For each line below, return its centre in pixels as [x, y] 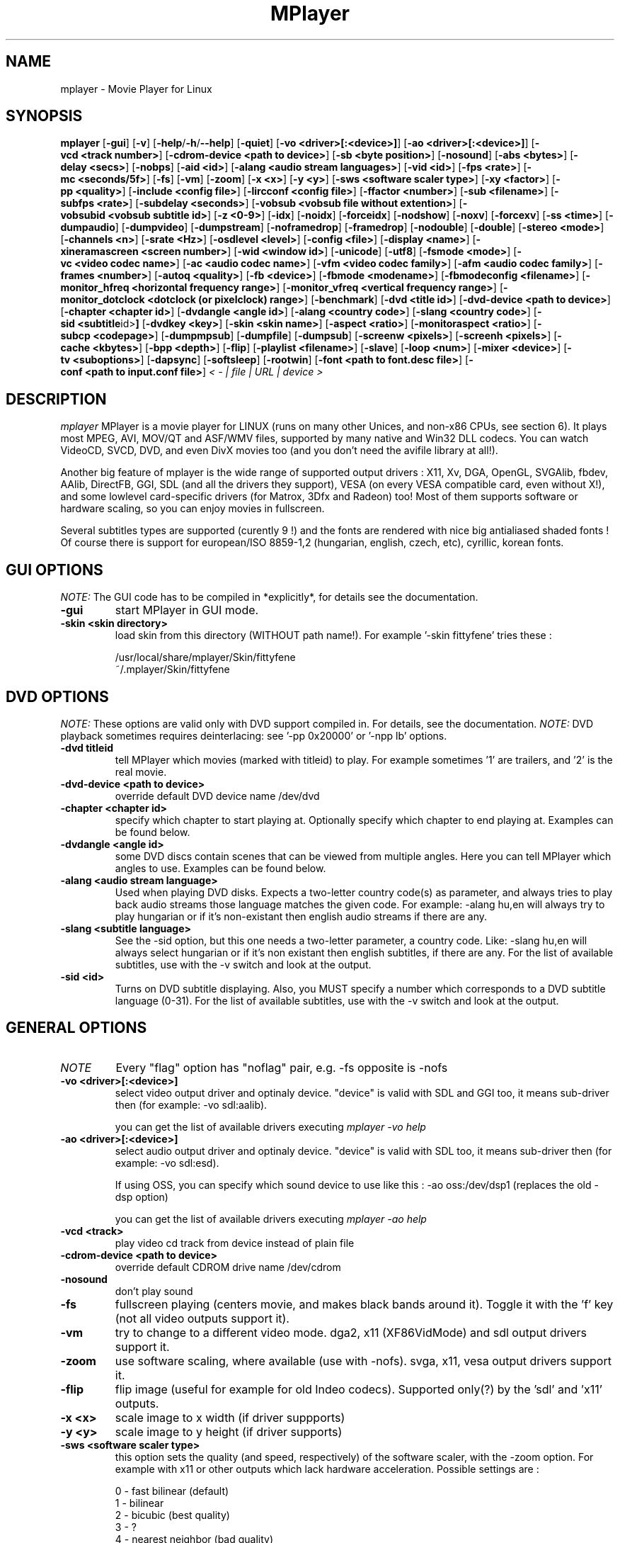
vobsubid [83, 215]
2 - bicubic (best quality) [172, 1515]
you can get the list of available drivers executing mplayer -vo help [270, 1126]
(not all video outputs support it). [202, 1318]
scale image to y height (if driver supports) [229, 1431]
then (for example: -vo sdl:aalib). [191, 1104]
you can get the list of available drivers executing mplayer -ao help [271, 1219]
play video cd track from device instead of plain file [235, 1243]
